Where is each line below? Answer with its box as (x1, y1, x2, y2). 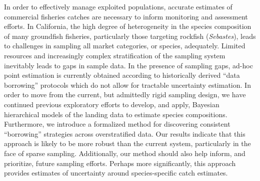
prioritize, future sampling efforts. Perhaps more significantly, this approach (4, 158, 236, 168)
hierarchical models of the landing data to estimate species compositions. (4, 109, 227, 119)
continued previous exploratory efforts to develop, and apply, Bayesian (4, 99, 219, 109)
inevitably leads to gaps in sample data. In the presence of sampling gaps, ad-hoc (4, 60, 253, 70)
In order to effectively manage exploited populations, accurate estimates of (4, 1, 232, 11)
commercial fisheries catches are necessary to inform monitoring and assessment (4, 11, 248, 21)
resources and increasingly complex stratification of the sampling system (4, 50, 225, 60)
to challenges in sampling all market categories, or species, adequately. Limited (4, 40, 245, 51)
